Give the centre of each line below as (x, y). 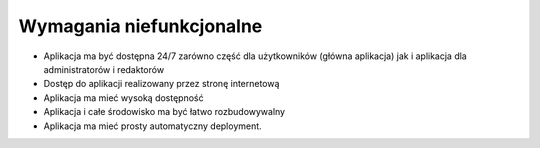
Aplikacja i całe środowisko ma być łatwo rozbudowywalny (164, 112)
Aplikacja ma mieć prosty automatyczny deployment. (152, 126)
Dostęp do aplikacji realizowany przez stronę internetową (161, 84)
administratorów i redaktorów (104, 69)
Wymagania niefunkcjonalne (140, 26)
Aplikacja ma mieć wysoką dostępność (123, 97)
